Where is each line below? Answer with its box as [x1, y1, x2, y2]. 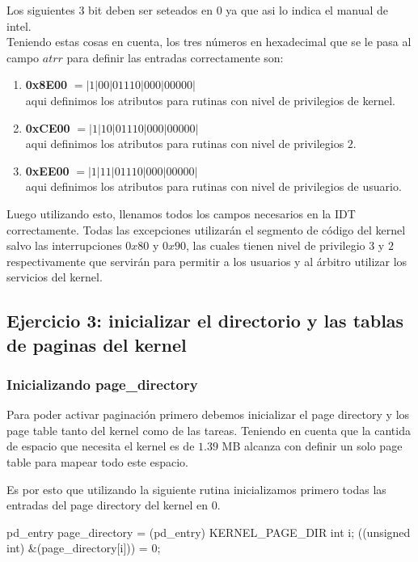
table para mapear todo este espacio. [6, 454, 188, 471]
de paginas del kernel [6, 332, 187, 357]
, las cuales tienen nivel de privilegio [186, 237, 365, 254]
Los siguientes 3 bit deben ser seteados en [6, 2, 213, 18]
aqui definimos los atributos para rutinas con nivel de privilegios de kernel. [25, 91, 395, 108]
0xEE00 [25, 162, 70, 179]
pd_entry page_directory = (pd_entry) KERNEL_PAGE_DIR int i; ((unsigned [6, 523, 411, 540]
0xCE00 [25, 119, 70, 136]
